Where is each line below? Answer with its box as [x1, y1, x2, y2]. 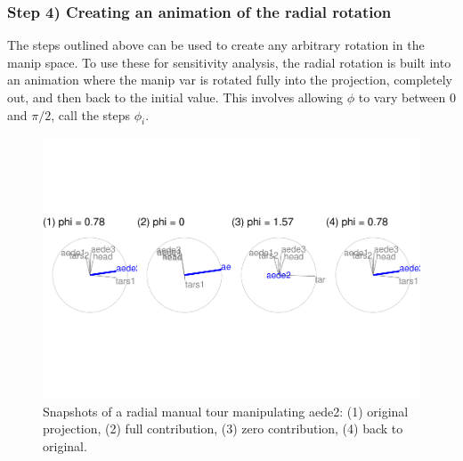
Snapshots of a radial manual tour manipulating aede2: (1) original [43, 401, 409, 420]
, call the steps [51, 105, 131, 124]
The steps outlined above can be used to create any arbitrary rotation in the [7, 36, 425, 54]
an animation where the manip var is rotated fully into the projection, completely [7, 70, 452, 89]
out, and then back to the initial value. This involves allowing [7, 88, 344, 106]
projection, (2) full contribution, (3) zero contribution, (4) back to [43, 419, 403, 438]
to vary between [358, 88, 446, 106]
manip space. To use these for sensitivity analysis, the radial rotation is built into [7, 53, 451, 71]
